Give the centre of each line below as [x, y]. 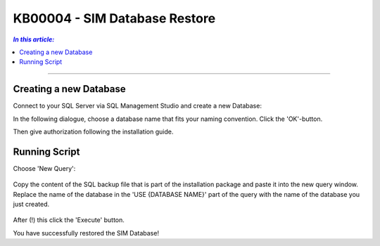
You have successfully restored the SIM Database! [86, 233]
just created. [31, 205]
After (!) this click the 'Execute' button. [69, 220]
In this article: [34, 39]
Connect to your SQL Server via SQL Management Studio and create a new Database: [137, 106]
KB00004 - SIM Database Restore [114, 18]
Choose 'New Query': [44, 168]
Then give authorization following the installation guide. [93, 132]
